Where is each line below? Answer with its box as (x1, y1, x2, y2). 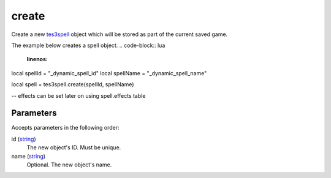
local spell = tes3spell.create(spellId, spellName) (11, 81, 134, 88)
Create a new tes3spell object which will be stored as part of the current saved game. (11, 31, 228, 38)
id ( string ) (11, 135, 36, 143)
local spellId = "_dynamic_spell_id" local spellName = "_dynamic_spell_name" (11, 69, 207, 76)
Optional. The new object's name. (26, 161, 112, 168)
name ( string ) (11, 152, 46, 160)
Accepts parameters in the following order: (11, 124, 120, 132)
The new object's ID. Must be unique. (26, 144, 121, 151)
